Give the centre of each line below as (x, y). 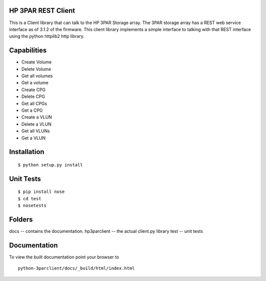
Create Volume (36, 62)
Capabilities (28, 50)
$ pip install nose (41, 192)
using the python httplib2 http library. (47, 36)
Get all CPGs (34, 103)
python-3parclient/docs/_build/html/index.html (76, 268)
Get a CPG (32, 110)
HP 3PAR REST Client (42, 11)
